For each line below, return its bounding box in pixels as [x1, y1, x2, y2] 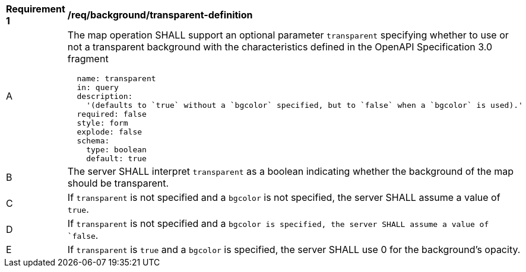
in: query [77, 83, 119, 92]
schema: [77, 136, 110, 145]
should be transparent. [67, 177, 169, 189]
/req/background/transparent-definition [67, 9, 253, 21]
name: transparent [77, 74, 156, 83]
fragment [67, 53, 109, 65]
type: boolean [86, 145, 147, 154]
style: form [77, 119, 128, 127]
